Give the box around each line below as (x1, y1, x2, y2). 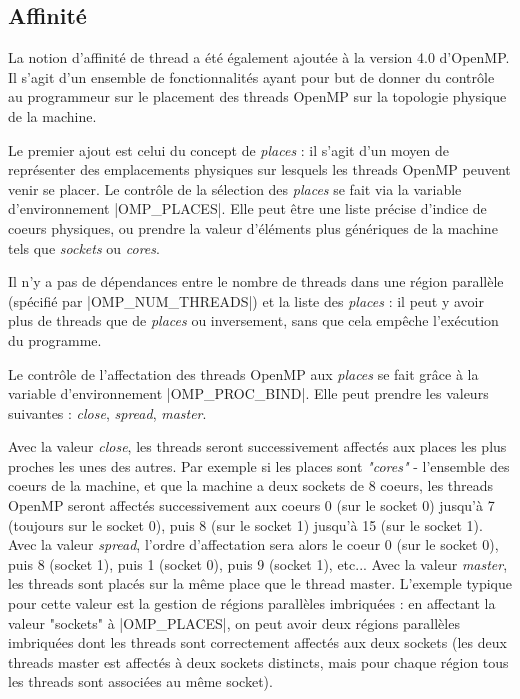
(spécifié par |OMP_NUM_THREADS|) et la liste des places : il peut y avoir (8, 290, 484, 311)
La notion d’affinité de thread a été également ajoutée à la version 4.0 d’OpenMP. (8, 47, 510, 68)
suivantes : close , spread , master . (8, 402, 207, 423)
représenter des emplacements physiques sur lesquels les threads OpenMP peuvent (8, 159, 511, 180)
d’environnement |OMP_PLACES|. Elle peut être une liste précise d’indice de (8, 198, 487, 219)
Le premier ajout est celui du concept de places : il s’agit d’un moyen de (8, 139, 450, 160)
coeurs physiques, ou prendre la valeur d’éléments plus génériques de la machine (8, 217, 498, 238)
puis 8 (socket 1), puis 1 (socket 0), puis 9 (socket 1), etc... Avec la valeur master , (8, 553, 508, 574)
